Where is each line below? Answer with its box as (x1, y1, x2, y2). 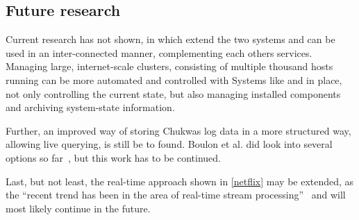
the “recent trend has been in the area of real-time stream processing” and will (6, 187, 346, 202)
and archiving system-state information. (6, 100, 175, 115)
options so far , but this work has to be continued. (6, 150, 221, 164)
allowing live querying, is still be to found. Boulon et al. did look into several (6, 137, 333, 151)
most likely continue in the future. (6, 201, 151, 215)
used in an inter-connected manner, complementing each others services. (6, 45, 312, 60)
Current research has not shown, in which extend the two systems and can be (6, 32, 335, 46)
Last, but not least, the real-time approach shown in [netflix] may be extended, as (6, 174, 354, 188)
